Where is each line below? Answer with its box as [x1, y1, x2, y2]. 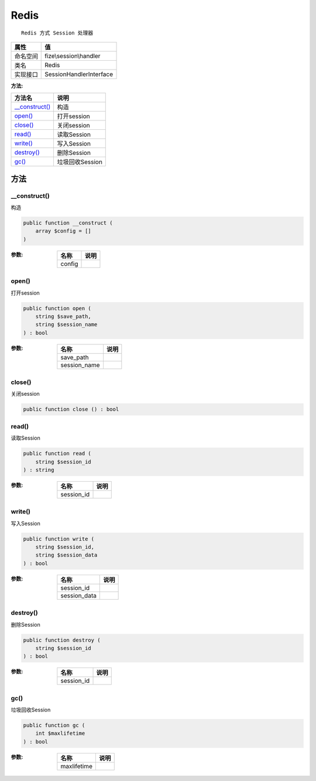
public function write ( [23, 535, 95, 542]
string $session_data [35, 552, 98, 558]
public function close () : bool [23, 406, 119, 413]
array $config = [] [35, 228, 92, 234]
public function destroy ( [23, 637, 101, 643]
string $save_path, [35, 313, 92, 320]
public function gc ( [23, 722, 85, 729]
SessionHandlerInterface [44, 70, 114, 78]
